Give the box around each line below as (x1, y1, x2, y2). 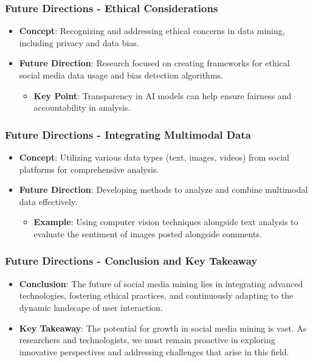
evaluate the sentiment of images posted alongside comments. (33, 227, 262, 240)
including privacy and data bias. (19, 36, 139, 49)
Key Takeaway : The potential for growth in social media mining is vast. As (19, 321, 307, 334)
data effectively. (19, 195, 78, 207)
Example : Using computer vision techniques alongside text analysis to (33, 215, 298, 228)
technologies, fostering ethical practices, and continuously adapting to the (19, 289, 294, 302)
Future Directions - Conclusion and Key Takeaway (5, 253, 258, 268)
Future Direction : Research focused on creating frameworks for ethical (19, 57, 290, 69)
